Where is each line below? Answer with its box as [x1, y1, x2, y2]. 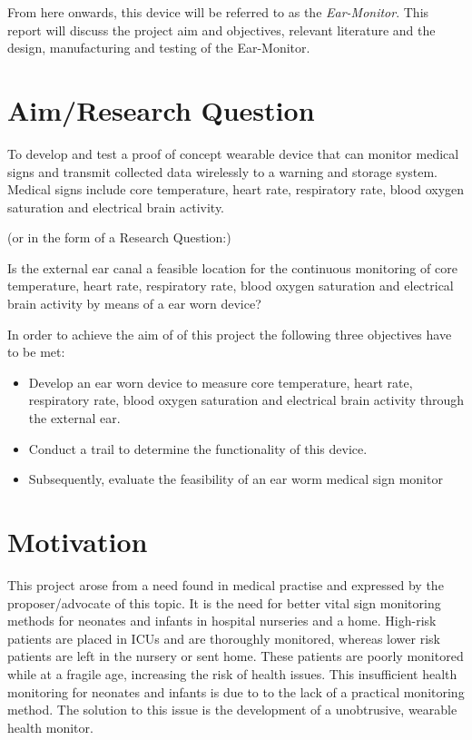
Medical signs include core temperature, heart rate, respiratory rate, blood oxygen [7, 180, 465, 199]
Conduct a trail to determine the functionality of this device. [28, 439, 368, 458]
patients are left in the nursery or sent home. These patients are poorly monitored [7, 646, 464, 666]
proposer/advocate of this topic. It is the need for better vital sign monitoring [7, 593, 441, 612]
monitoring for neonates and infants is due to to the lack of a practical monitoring [7, 682, 465, 701]
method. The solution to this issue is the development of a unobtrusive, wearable [7, 700, 457, 719]
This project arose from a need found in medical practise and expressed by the [7, 575, 444, 594]
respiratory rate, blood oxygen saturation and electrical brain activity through [28, 390, 465, 409]
